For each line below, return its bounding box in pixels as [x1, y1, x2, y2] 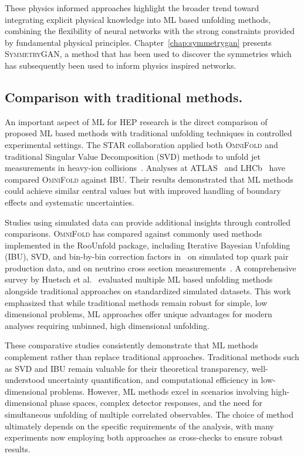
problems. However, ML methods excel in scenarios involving [50, 385, 269, 397]
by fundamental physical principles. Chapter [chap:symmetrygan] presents [5, 36, 272, 48]
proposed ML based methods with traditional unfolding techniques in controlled [5, 127, 292, 139]
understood [5, 374, 45, 386]
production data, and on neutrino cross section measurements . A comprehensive [5, 261, 296, 274]
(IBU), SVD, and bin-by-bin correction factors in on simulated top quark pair [5, 250, 289, 263]
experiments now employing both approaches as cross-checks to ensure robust [5, 431, 283, 443]
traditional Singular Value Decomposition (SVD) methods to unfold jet [5, 150, 261, 162]
